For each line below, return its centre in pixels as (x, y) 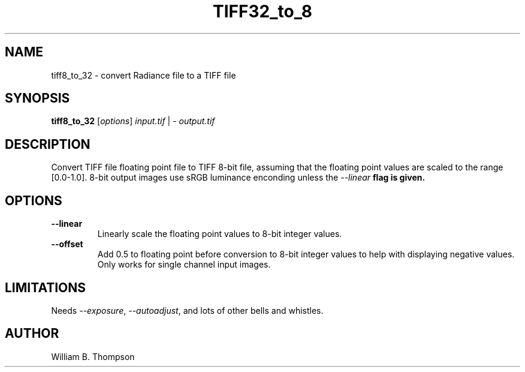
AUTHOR (32, 334)
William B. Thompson (93, 356)
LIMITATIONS (46, 287)
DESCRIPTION (48, 144)
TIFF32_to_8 (262, 11)
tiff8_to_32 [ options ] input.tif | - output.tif (133, 121)
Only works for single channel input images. (184, 265)
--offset (67, 244)
